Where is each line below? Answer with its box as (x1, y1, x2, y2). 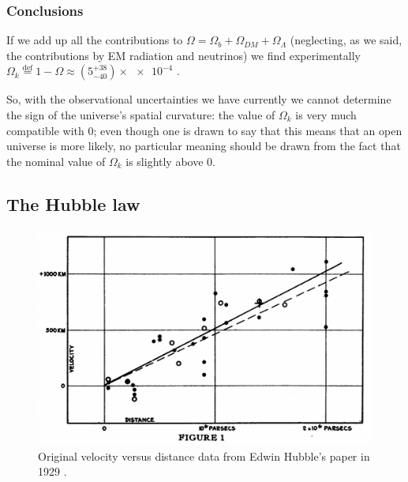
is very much (295, 107, 357, 122)
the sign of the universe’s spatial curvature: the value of (6, 107, 275, 122)
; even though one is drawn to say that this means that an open (93, 122, 402, 138)
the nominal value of (6, 153, 106, 169)
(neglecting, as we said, (290, 32, 402, 48)
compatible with (6, 122, 84, 138)
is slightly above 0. (125, 153, 215, 169)
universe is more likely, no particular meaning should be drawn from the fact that (6, 137, 401, 154)
